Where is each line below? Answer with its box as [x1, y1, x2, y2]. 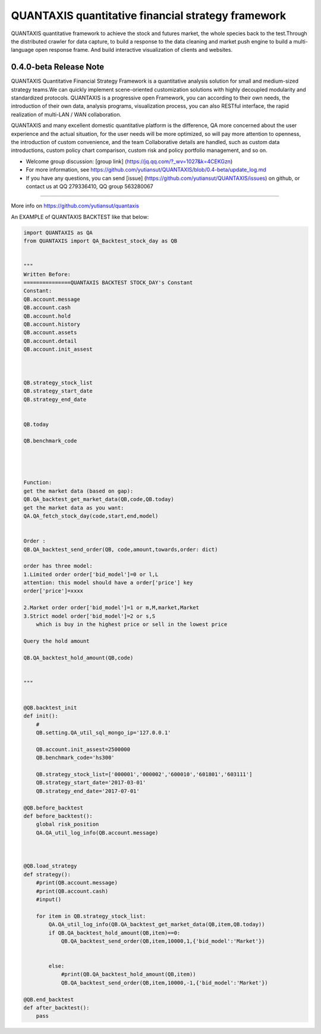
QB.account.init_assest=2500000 [36, 746, 131, 753]
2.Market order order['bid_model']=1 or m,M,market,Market [23, 605, 199, 611]
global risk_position [36, 821, 99, 828]
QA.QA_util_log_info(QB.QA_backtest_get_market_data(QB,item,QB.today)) [48, 921, 265, 928]
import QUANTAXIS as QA [23, 229, 93, 236]
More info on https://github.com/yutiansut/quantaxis [11, 203, 139, 210]
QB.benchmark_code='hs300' [36, 754, 115, 761]
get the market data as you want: [23, 504, 124, 511]
